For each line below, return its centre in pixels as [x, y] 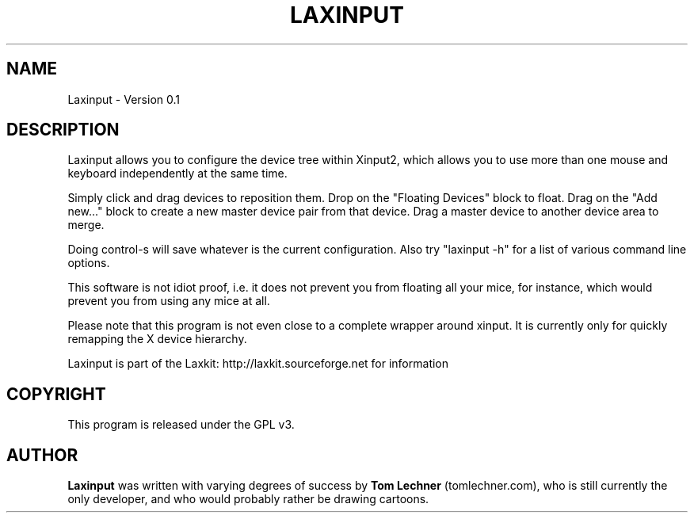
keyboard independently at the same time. [177, 174]
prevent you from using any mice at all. [169, 301]
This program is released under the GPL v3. [181, 425]
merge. [86, 225]
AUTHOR [42, 455]
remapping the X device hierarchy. [157, 339]
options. [89, 263]
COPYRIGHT [56, 394]
